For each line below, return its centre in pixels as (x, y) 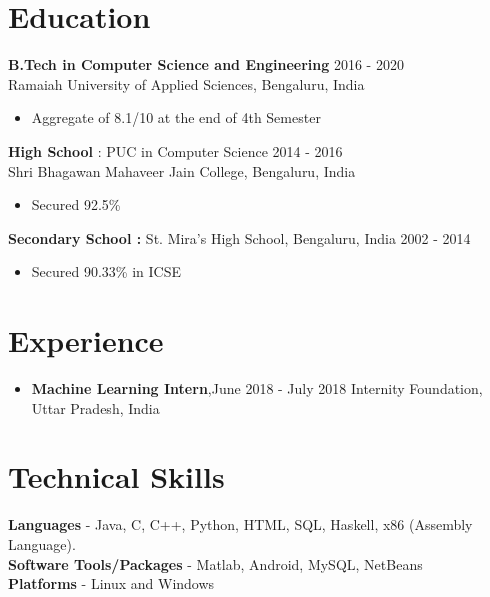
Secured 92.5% (76, 204)
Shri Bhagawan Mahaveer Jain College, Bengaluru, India (182, 170)
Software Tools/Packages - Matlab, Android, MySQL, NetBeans (215, 563)
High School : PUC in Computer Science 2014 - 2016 (175, 150)
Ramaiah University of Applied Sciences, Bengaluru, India (186, 83)
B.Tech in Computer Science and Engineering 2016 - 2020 (206, 64)
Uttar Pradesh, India (95, 407)
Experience (86, 340)
